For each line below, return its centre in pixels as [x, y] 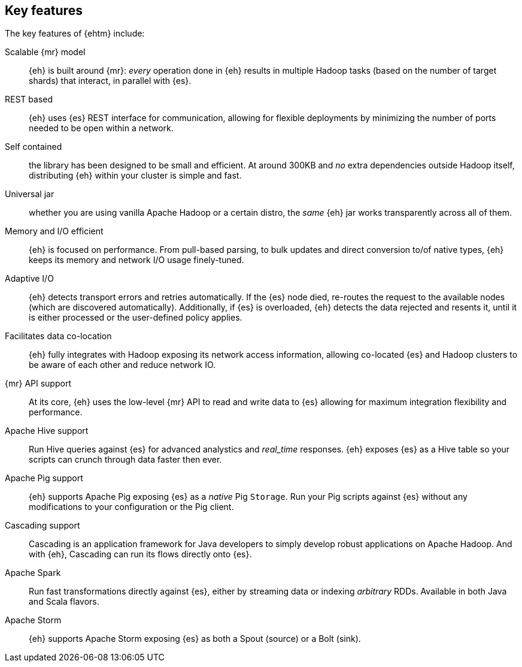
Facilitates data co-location [58, 336]
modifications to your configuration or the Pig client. [131, 507]
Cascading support [43, 526]
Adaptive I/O [29, 279]
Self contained [34, 147]
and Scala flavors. [64, 602]
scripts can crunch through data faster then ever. [125, 460]
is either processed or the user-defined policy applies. [136, 318]
